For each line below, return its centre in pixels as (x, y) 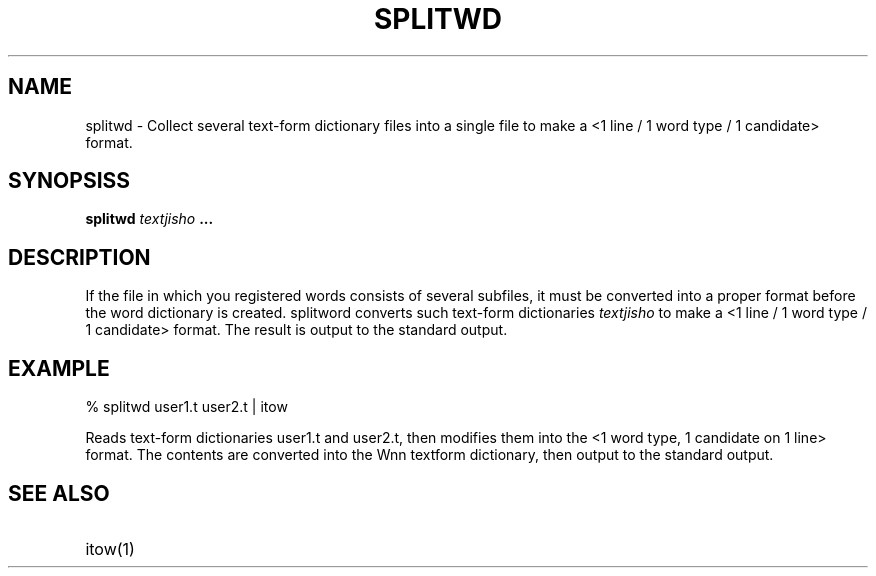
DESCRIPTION (79, 257)
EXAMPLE (59, 368)
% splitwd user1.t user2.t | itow (186, 407)
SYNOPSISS (69, 181)
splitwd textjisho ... (149, 219)
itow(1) (110, 548)
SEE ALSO (59, 493)
